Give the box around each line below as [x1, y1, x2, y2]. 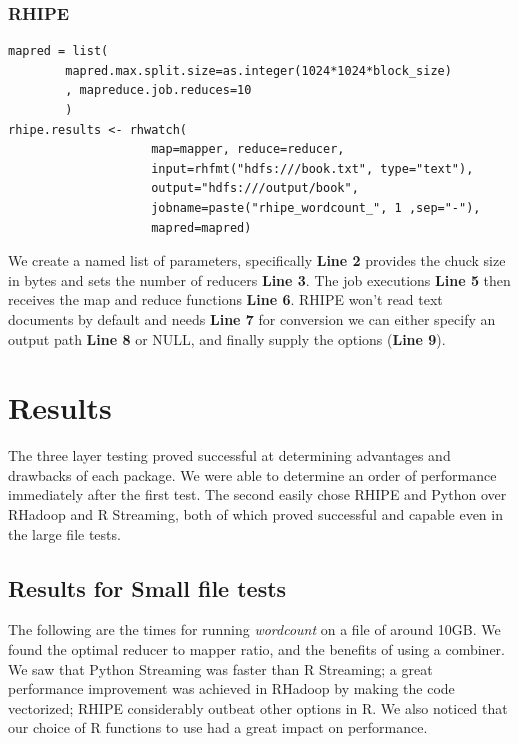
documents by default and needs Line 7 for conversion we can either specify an [8, 308, 496, 329]
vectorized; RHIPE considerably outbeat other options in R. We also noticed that [8, 697, 508, 718]
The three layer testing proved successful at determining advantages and [8, 445, 451, 466]
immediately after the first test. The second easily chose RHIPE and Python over [8, 484, 507, 505]
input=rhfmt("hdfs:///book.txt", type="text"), [151, 161, 474, 176]
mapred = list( [8, 44, 109, 59]
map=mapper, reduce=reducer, [151, 142, 345, 157]
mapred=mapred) [151, 220, 252, 235]
